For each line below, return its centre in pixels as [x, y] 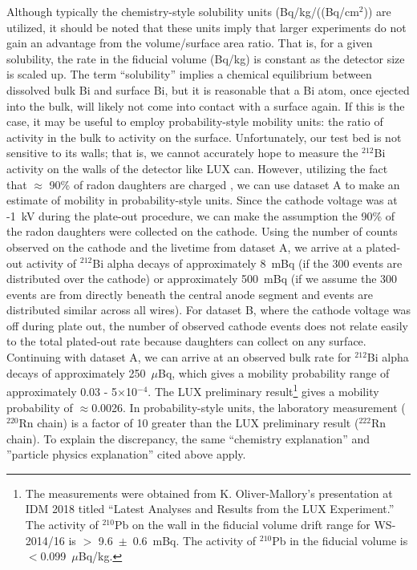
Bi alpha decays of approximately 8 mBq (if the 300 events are [247, 263]
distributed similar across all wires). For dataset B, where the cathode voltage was [208, 310]
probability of [40, 407]
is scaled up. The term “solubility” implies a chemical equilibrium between [189, 74]
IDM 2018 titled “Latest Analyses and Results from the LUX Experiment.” [210, 509]
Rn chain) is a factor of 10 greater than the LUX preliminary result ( [189, 423]
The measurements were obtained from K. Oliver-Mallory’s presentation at [209, 493]
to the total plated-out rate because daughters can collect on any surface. [186, 341]
